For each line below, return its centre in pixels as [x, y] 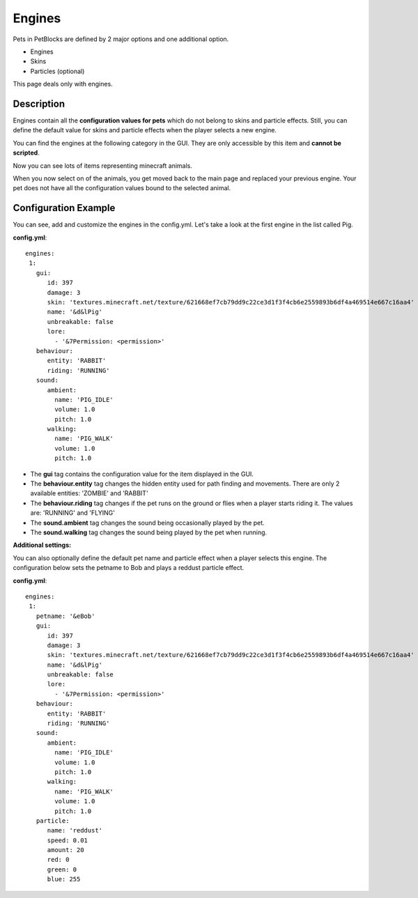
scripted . [26, 153]
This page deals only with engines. [63, 84]
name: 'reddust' [75, 830]
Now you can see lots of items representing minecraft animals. [103, 165]
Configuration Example [64, 208]
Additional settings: [42, 545]
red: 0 [58, 860]
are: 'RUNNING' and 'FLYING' [72, 513]
